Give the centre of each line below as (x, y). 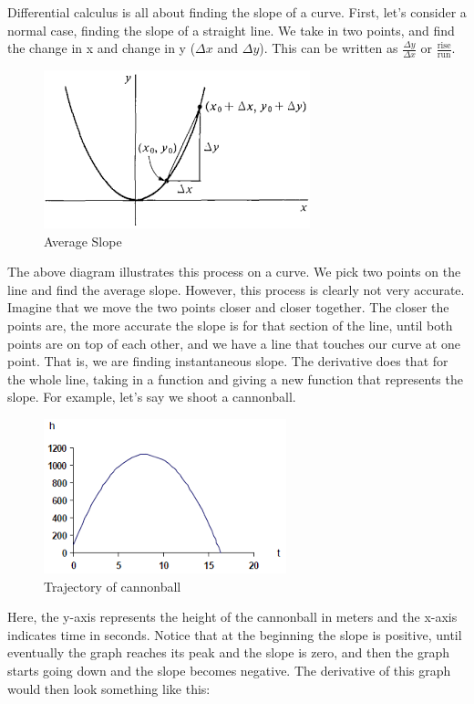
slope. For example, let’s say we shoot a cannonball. (152, 397)
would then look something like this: (109, 688)
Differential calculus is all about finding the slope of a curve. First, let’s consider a (237, 12)
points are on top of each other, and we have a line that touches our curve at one (234, 343)
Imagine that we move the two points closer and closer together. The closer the (228, 307)
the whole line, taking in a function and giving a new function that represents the (235, 378)
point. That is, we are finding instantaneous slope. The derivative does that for (228, 361)
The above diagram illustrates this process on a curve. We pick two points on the (234, 272)
